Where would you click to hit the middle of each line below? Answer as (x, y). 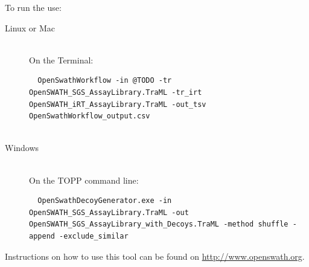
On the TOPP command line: (84, 180)
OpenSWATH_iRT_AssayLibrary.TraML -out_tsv (118, 104)
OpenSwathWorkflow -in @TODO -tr (105, 81)
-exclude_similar (94, 236)
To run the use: (33, 7)
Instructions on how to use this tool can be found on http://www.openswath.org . (155, 256)
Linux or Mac (30, 27)
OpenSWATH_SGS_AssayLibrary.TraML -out (109, 212)
